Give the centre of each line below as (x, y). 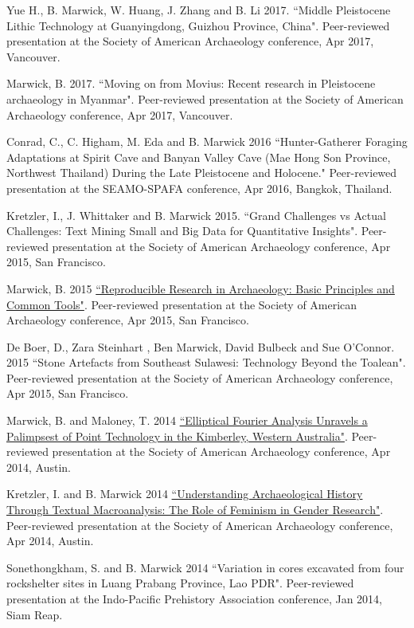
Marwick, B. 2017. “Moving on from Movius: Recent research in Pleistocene (191, 83)
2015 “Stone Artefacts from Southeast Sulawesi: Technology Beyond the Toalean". (206, 362)
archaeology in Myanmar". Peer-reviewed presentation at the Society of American (205, 98)
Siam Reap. (35, 614)
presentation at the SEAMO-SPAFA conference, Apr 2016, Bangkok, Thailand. (199, 188)
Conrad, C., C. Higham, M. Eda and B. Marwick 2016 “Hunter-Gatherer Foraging (207, 141)
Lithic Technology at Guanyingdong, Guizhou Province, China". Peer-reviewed (198, 25)
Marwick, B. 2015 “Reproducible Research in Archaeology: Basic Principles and (201, 288)
